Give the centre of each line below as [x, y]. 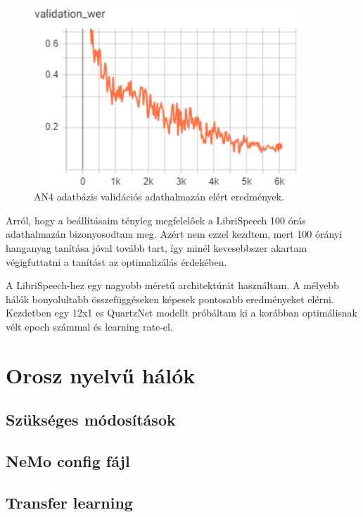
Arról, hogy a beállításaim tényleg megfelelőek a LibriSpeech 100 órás [156, 220]
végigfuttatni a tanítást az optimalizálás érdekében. [116, 261]
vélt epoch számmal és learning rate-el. [89, 326]
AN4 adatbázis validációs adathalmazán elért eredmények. [159, 197]
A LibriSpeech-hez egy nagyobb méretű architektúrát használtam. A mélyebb [172, 285]
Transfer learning [69, 502]
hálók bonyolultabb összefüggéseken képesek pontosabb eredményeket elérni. [170, 299]
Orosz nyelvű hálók [101, 375]
